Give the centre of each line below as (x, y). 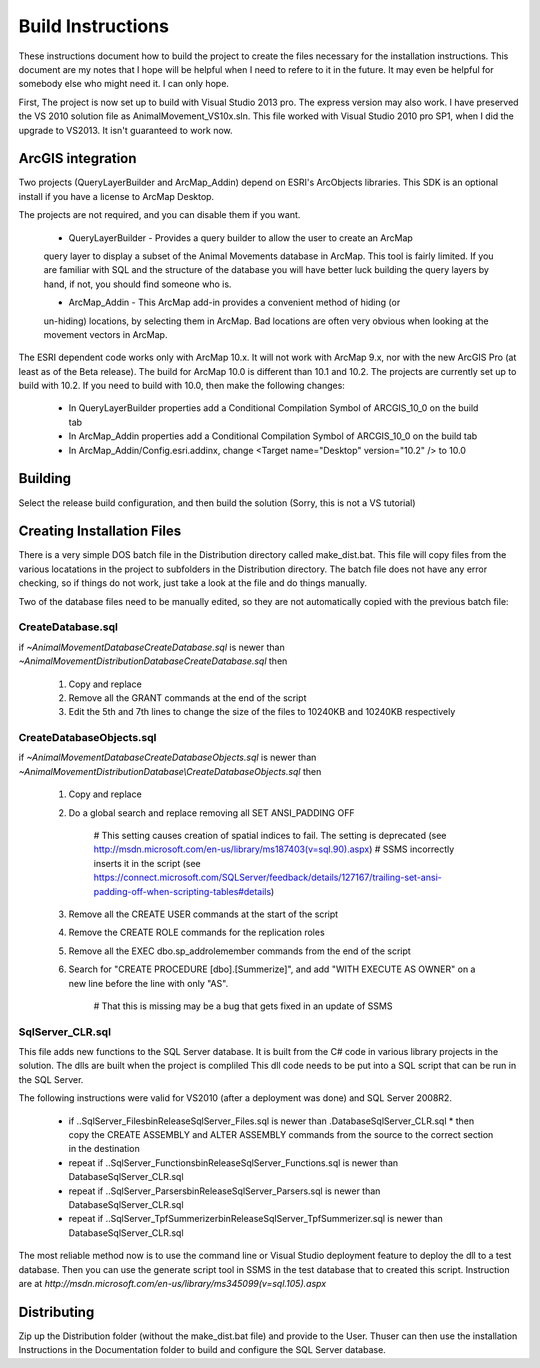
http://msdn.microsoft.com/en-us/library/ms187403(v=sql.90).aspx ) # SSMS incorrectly (274, 849)
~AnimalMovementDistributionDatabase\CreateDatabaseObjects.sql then (170, 771)
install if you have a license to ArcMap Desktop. (116, 196)
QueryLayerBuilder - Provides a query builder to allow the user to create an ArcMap (241, 237)
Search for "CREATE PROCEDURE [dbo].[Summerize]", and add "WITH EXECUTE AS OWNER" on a (272, 969)
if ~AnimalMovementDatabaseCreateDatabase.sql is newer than (151, 647)
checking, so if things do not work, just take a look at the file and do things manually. (193, 583)
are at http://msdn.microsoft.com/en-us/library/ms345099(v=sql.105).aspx (172, 1283)
